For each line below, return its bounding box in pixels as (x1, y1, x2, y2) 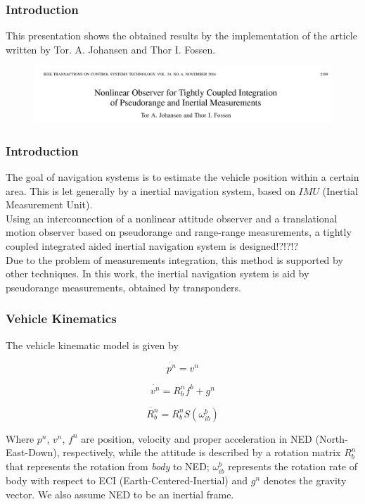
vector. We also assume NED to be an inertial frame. (6, 486, 234, 501)
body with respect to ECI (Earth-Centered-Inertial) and (6, 473, 248, 488)
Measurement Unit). (6, 197, 93, 212)
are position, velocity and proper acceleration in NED (81, 431, 312, 446)
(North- (315, 431, 348, 446)
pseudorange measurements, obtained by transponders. (6, 279, 242, 294)
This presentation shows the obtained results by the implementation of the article (6, 28, 357, 43)
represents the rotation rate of (228, 459, 358, 474)
